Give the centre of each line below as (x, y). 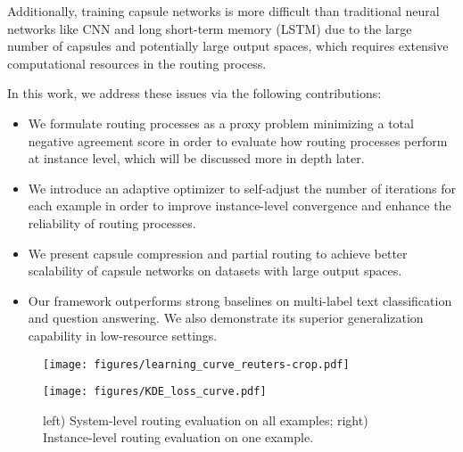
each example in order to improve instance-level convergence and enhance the (240, 205)
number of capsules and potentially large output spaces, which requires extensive (228, 46)
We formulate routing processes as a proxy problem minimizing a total (221, 123)
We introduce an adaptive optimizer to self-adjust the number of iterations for (242, 188)
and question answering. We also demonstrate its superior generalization (226, 318)
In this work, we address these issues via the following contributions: (194, 93)
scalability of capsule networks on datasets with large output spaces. (215, 271)
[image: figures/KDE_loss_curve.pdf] (155, 392)
